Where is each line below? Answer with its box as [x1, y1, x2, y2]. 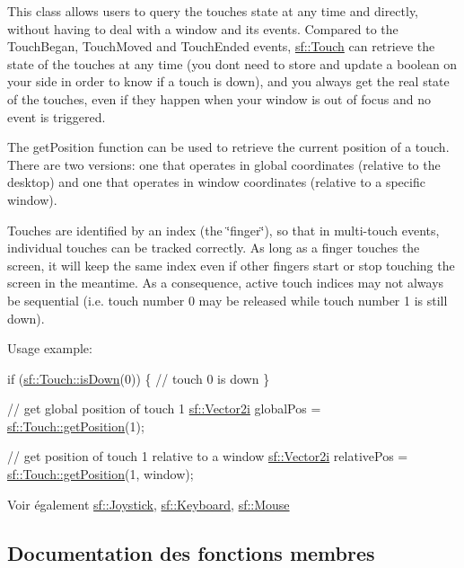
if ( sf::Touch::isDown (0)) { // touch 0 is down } [7, 368, 270, 387]
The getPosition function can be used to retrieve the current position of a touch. [7, 138, 450, 156]
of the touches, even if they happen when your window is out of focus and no [7, 89, 432, 108]
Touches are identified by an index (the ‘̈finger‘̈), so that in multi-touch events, [7, 220, 440, 239]
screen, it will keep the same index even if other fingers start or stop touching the [7, 255, 455, 274]
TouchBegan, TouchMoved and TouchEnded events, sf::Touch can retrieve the [7, 37, 435, 56]
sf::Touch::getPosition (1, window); [7, 465, 194, 484]
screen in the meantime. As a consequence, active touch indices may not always [7, 273, 444, 292]
